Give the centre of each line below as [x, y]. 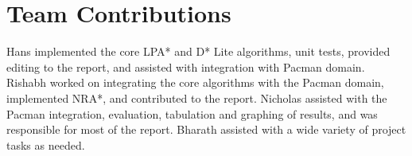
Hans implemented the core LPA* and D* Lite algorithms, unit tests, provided [198, 51]
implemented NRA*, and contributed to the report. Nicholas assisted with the [197, 97]
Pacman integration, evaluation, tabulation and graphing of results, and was [192, 113]
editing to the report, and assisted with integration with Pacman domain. [186, 66]
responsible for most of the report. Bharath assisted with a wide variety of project [206, 129]
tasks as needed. [46, 144]
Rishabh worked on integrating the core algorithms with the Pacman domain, [195, 82]
